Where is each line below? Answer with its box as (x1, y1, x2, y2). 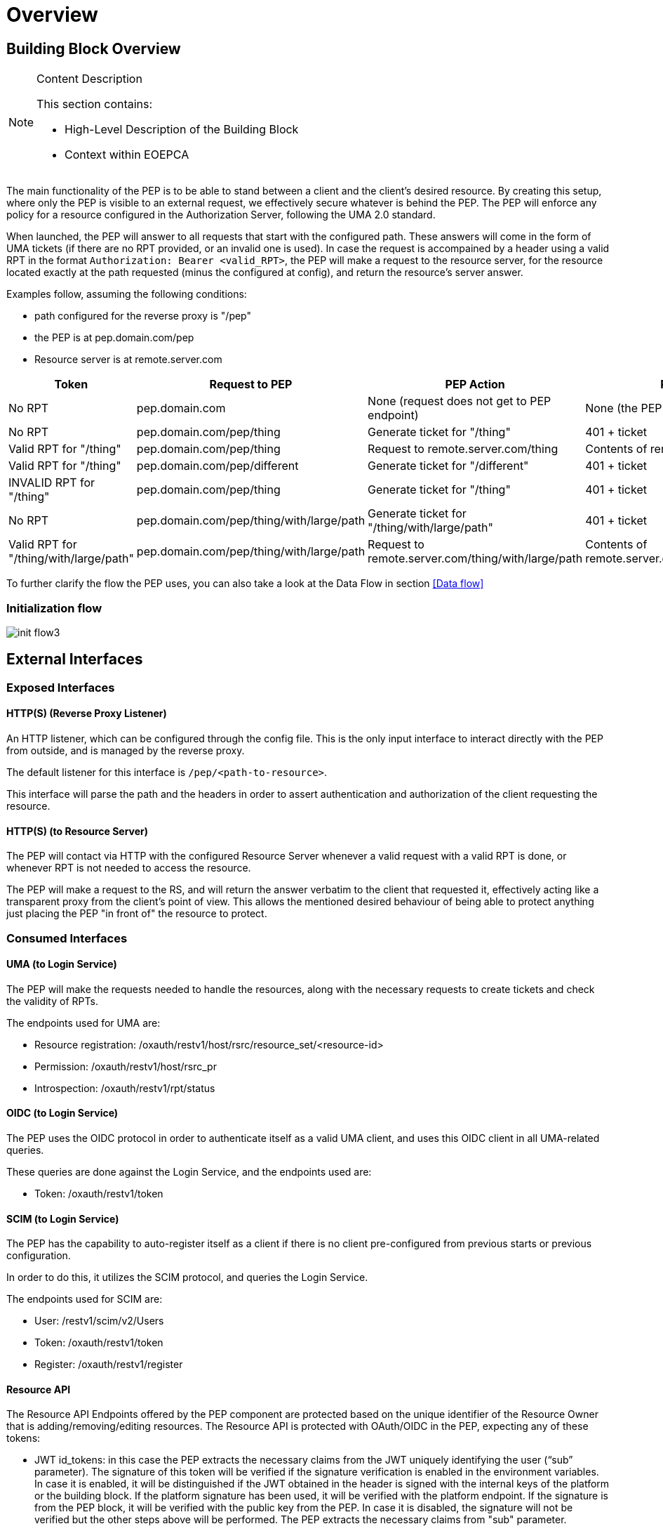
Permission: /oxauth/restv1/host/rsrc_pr (34, 1060, 217, 1072)
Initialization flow (6, 600, 102, 615)
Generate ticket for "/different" (368, 459, 529, 473)
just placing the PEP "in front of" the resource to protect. (6, 907, 267, 920)
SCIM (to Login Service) (6, 1212, 119, 1225)
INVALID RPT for (8, 475, 95, 490)
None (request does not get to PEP (368, 394, 551, 409)
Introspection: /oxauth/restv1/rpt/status (34, 1082, 215, 1094)
